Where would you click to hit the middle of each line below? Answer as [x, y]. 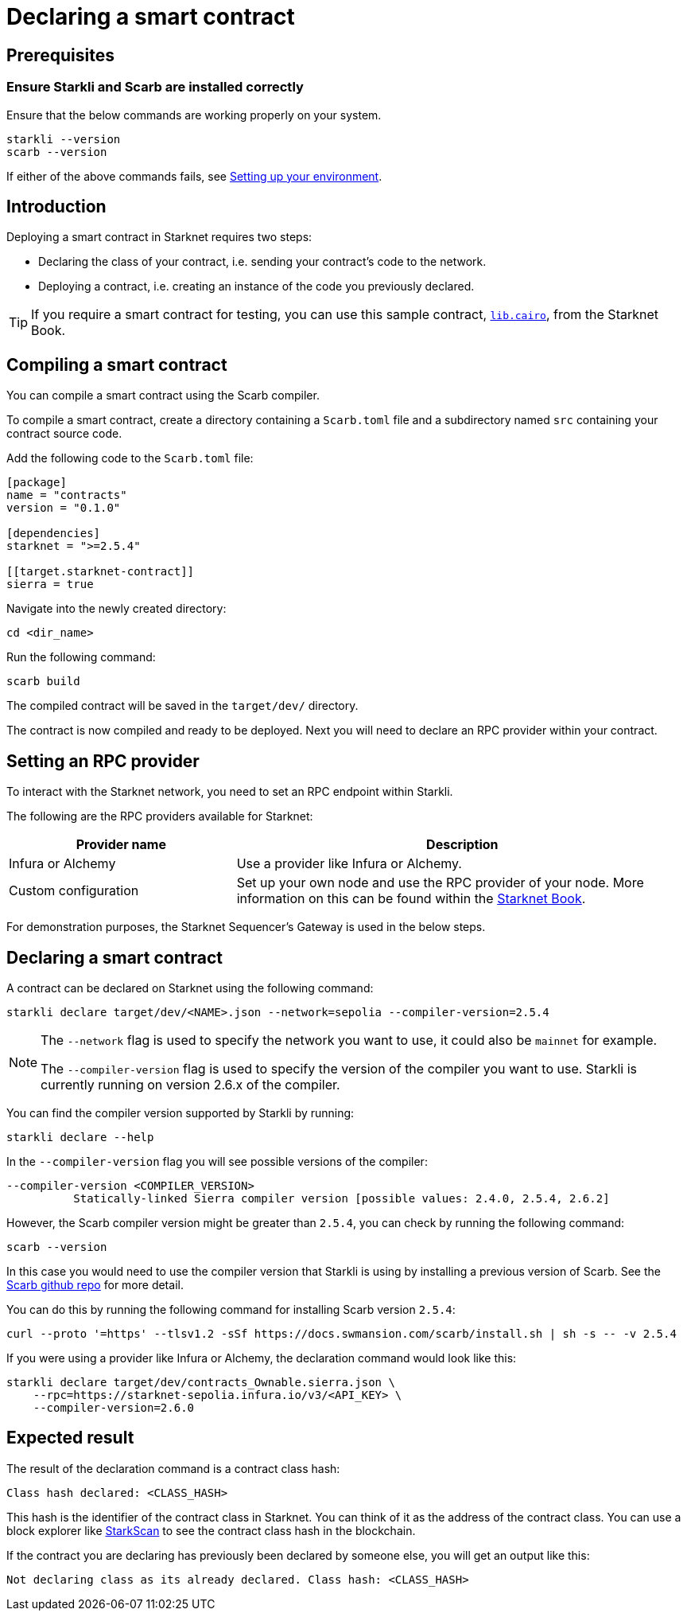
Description [462, 845]
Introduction [56, 206]
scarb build [43, 682]
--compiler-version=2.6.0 [114, 1407]
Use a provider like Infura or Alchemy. [349, 864]
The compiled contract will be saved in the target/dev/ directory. [182, 706]
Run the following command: [81, 657]
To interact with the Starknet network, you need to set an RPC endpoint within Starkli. [230, 792]
